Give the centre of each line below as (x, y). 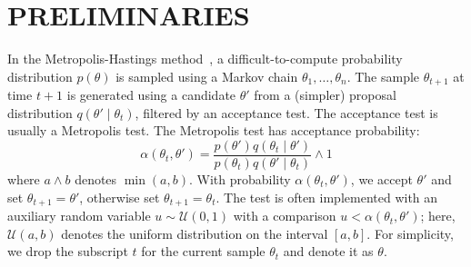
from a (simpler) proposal (325, 95)
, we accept (381, 179)
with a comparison (285, 216)
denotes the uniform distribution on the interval (195, 233)
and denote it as (328, 251)
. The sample (383, 76)
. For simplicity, (410, 233)
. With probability (240, 179)
